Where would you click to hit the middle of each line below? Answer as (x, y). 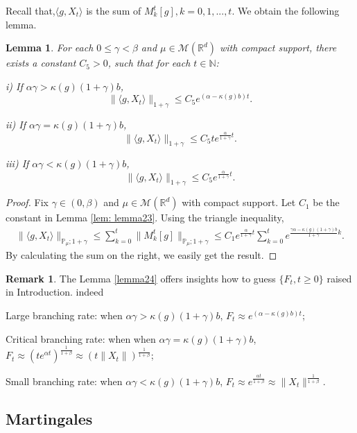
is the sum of (114, 10)
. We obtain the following (286, 10)
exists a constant (41, 63)
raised (339, 278)
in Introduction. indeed (55, 292)
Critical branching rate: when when (81, 338)
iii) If (17, 163)
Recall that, (31, 10)
